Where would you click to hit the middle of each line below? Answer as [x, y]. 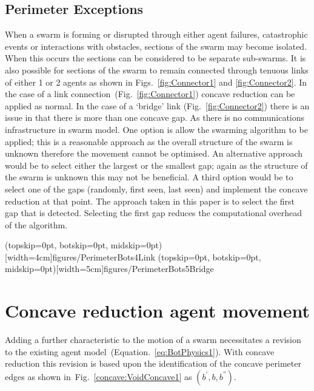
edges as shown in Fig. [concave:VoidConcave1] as [99, 376]
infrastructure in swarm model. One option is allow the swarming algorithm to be [156, 129]
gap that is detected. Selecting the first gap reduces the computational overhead [153, 213]
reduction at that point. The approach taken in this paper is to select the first [150, 201]
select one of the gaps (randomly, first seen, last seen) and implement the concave [156, 189]
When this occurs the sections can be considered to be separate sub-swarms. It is [155, 58]
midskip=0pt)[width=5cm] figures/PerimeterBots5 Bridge [109, 269]
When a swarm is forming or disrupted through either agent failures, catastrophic [156, 34]
